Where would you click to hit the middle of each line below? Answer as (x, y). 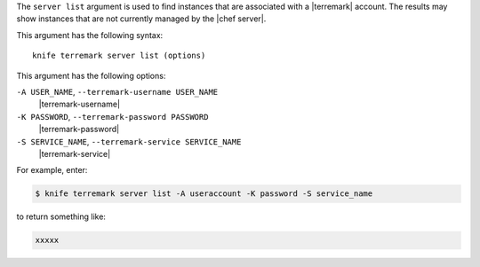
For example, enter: (52, 170)
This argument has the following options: (91, 75)
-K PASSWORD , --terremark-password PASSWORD (112, 116)
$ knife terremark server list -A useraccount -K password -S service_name (204, 194)
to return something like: (61, 216)
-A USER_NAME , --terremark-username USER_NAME (117, 91)
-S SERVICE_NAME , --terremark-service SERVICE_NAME (129, 141)
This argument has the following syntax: (90, 35)
